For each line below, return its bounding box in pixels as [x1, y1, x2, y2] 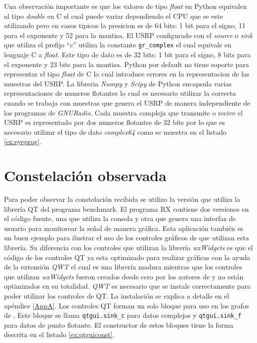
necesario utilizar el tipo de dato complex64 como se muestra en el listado [4, 126, 227, 137]
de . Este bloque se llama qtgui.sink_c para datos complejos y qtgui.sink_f [4, 310, 242, 320]
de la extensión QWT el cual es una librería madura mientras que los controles [4, 262, 242, 272]
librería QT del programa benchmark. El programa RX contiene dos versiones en [4, 203, 249, 214]
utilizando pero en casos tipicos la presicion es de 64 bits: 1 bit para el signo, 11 [4, 20, 246, 31]
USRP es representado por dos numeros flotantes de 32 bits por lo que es [4, 117, 225, 127]
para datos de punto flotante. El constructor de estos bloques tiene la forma [4, 319, 233, 330]
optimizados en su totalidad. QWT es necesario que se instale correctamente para [4, 281, 251, 291]
